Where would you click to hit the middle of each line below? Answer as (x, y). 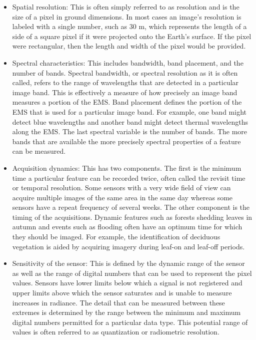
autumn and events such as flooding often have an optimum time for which (127, 227)
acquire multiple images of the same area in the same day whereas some (122, 197)
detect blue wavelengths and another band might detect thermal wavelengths (130, 121)
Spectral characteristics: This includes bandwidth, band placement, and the (128, 62)
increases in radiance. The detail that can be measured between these (118, 302)
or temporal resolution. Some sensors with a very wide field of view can (121, 188)
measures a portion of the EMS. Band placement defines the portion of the (127, 102)
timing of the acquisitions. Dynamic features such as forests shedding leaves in (132, 217)
